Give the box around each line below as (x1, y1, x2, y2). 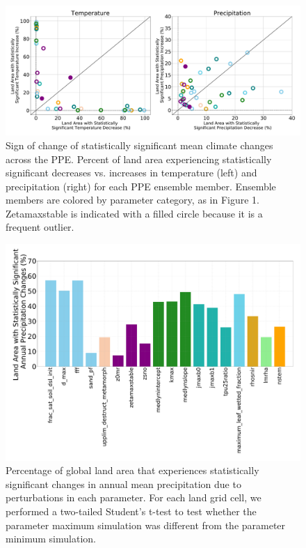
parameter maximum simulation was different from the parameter (6, 517, 286, 532)
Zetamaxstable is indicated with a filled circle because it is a (6, 206, 263, 220)
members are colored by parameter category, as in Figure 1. (6, 192, 259, 207)
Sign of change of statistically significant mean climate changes (6, 137, 273, 152)
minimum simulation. (6, 531, 96, 546)
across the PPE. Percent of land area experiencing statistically (6, 151, 272, 166)
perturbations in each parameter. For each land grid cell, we (6, 490, 261, 505)
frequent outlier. (6, 220, 74, 234)
